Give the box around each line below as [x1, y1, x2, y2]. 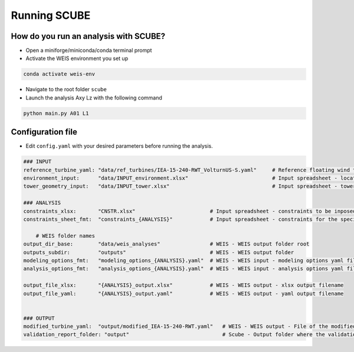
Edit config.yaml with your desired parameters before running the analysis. [25, 142, 214, 150]
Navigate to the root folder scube [25, 86, 107, 93]
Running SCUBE [11, 9, 91, 22]
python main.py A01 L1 [23, 109, 89, 117]
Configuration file [11, 127, 78, 137]
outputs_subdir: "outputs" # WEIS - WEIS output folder [23, 249, 294, 255]
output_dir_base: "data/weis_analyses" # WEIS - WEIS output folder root [23, 241, 310, 247]
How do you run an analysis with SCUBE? [11, 31, 165, 41]
